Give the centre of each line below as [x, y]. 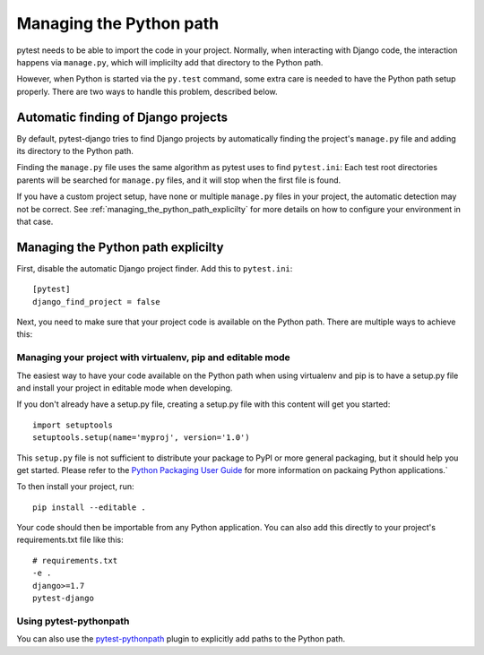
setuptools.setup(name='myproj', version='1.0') [141, 438]
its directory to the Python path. [75, 151]
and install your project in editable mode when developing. [125, 388]
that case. [35, 221]
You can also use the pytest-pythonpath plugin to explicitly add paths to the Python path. [181, 639]
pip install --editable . [90, 507]
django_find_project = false [96, 302]
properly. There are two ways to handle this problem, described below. [147, 91]
